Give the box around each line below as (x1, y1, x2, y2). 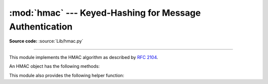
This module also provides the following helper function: (9, 72, 124, 78)
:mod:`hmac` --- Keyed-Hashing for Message (9, 7, 201, 18)
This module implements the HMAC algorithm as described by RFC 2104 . (9, 54, 158, 60)
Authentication (9, 21, 73, 32)
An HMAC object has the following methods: (9, 63, 100, 69)
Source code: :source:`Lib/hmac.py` (9, 38, 84, 44)
